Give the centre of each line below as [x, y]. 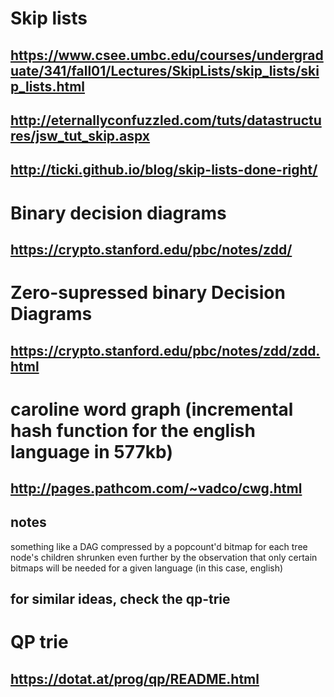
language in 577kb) [91, 451]
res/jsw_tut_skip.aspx [80, 135]
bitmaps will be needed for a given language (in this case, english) [147, 568]
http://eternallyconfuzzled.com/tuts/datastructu [166, 120]
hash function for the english [133, 430]
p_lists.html [48, 86]
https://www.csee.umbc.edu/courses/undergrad [167, 55]
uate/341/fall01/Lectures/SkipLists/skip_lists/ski [165, 70]
